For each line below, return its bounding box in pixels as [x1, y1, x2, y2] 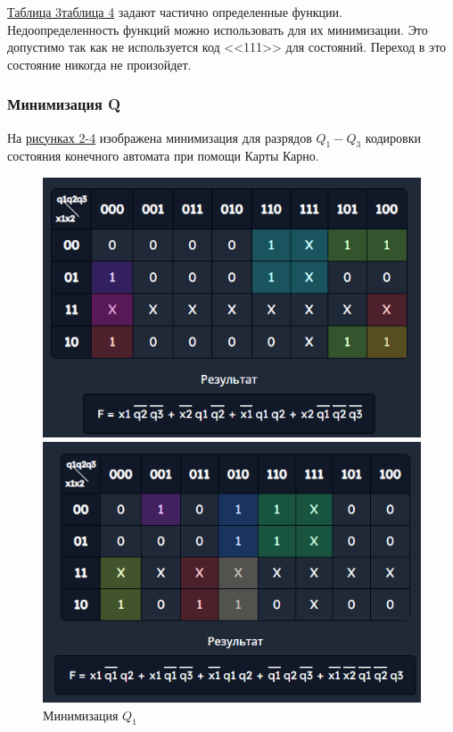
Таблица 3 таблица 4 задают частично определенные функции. [7, 3, 342, 21]
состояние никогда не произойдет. [7, 54, 192, 73]
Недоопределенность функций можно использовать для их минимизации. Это [7, 20, 428, 38]
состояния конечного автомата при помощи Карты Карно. [7, 146, 319, 165]
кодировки [365, 128, 422, 146]
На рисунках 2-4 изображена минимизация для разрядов [7, 128, 312, 146]
